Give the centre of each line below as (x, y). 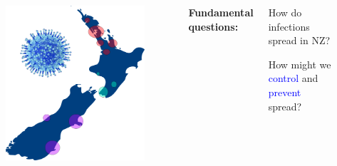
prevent (285, 92)
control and (293, 78)
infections (289, 26)
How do (285, 12)
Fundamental (221, 12)
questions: (213, 26)
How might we (300, 64)
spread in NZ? (299, 40)
